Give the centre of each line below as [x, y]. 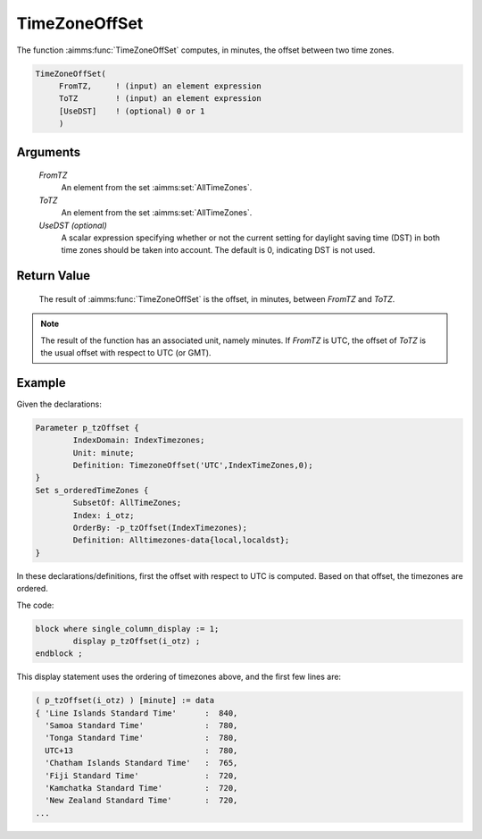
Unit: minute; [104, 453]
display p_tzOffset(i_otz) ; [137, 641]
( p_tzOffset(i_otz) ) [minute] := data [125, 701]
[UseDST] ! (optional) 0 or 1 [132, 111]
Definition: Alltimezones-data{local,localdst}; [181, 540]
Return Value [54, 276]
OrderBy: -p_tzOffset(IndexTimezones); [160, 528]
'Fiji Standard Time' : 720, [141, 776]
